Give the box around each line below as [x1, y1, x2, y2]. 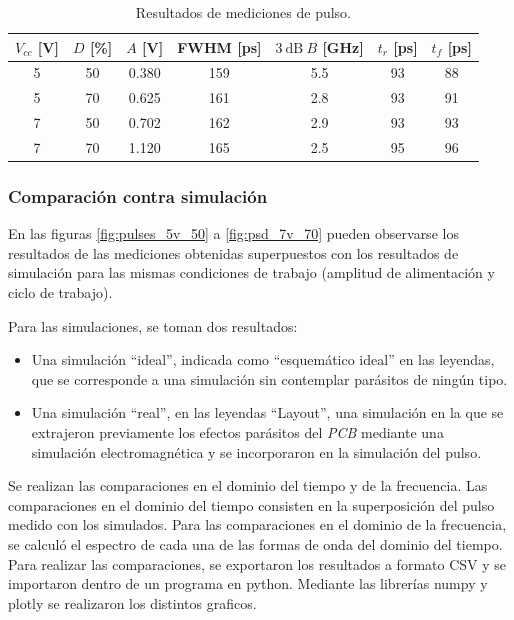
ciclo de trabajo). [8, 282, 113, 303]
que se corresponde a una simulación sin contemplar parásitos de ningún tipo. [31, 368, 508, 389]
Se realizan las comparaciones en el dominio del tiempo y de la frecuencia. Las [8, 475, 488, 496]
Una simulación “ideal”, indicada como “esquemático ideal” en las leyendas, [31, 349, 495, 370]
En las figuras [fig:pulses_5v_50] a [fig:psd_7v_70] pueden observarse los [8, 223, 459, 244]
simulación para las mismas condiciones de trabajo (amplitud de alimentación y [8, 262, 495, 283]
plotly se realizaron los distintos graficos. [8, 592, 257, 613]
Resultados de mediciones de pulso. [135, 2, 352, 22]
